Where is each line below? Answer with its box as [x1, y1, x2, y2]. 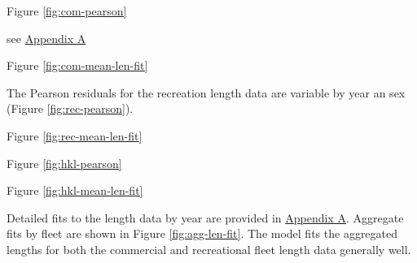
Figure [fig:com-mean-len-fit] [7, 57, 148, 74]
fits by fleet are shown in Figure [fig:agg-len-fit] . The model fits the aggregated [7, 225, 398, 242]
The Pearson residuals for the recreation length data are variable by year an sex [7, 84, 406, 101]
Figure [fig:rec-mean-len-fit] [7, 127, 143, 144]
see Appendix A [7, 29, 86, 46]
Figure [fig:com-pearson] [7, 2, 127, 19]
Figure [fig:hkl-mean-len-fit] [7, 182, 143, 199]
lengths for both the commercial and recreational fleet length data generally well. [7, 240, 411, 257]
